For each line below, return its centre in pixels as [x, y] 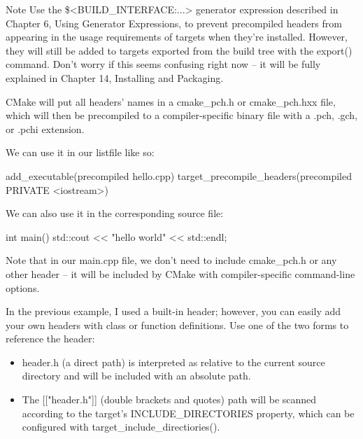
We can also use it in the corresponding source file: [115, 213]
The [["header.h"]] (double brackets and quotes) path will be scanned [169, 399]
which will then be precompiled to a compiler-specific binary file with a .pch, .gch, [182, 115]
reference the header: [50, 339]
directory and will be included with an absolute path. [136, 376]
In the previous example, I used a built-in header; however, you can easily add [173, 311]
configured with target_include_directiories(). [121, 427]
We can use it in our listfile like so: [80, 152]
